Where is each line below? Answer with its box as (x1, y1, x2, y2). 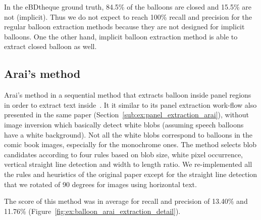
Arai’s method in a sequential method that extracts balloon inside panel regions (4, 90, 251, 100)
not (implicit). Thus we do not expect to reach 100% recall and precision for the (4, 11, 252, 22)
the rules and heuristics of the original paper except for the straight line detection (4, 168, 257, 179)
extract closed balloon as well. (4, 41, 97, 52)
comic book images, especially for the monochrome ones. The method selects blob (4, 139, 257, 150)
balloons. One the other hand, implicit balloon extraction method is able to (4, 31, 238, 41)
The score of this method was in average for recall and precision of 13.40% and (4, 196, 248, 206)
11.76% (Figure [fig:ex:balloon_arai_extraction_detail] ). (4, 205, 181, 216)
